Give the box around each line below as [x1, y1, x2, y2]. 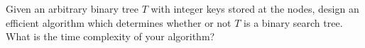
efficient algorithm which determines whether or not [6, 15, 231, 30]
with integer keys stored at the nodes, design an [151, 1, 359, 16]
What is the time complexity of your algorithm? [6, 29, 215, 44]
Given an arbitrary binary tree [6, 1, 138, 16]
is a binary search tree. [244, 15, 343, 30]
